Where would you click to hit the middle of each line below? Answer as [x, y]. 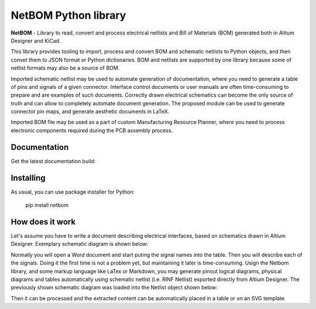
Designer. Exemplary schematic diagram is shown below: [80, 244]
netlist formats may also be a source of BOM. [65, 68]
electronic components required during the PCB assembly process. [92, 130]
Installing [28, 178]
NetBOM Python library [68, 15]
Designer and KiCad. [36, 40]
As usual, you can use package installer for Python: [73, 192]
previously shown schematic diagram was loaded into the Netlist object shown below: [114, 287]
